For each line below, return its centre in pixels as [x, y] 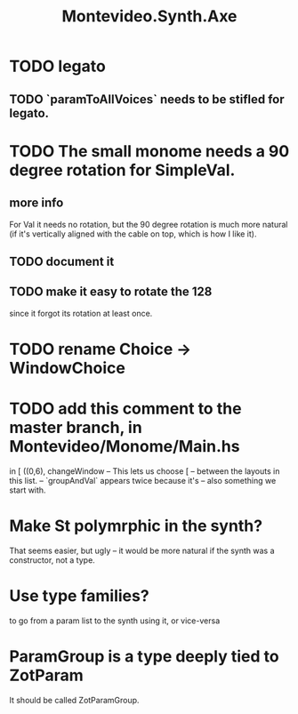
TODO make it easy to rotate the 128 [111, 292]
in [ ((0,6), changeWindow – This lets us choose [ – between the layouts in [145, 471]
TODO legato [58, 66]
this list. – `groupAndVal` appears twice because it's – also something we [143, 480]
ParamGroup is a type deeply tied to [144, 656]
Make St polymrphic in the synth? [136, 526]
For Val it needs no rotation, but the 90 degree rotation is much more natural [149, 224]
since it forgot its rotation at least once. [81, 313]
